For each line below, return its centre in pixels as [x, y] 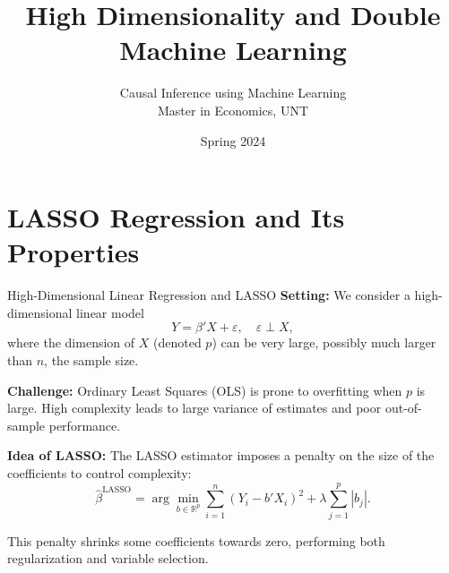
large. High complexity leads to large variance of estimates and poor [194, 408]
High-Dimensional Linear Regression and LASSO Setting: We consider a [209, 295]
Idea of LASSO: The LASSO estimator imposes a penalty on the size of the [221, 455]
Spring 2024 [233, 140]
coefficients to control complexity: [99, 472]
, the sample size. [91, 360]
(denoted [177, 342]
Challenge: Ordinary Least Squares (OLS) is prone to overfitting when [205, 390]
